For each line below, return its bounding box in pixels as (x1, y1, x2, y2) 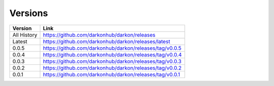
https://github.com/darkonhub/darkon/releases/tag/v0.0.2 (43, 64, 182, 71)
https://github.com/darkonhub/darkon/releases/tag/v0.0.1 (43, 71, 180, 78)
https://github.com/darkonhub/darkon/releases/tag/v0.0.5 (43, 44, 182, 51)
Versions (9, 8, 48, 19)
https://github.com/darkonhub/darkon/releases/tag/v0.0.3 (43, 58, 182, 65)
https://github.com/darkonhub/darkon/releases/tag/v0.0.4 (43, 51, 182, 58)
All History (12, 31, 38, 38)
